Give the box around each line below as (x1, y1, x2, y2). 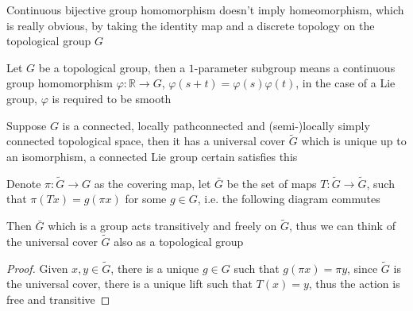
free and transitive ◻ (6, 291, 110, 307)
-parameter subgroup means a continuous (194, 59, 396, 75)
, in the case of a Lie (295, 75, 396, 91)
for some (125, 190, 167, 207)
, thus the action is (308, 275, 400, 292)
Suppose (6, 117, 47, 133)
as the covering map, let (94, 175, 211, 191)
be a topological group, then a (38, 59, 186, 75)
